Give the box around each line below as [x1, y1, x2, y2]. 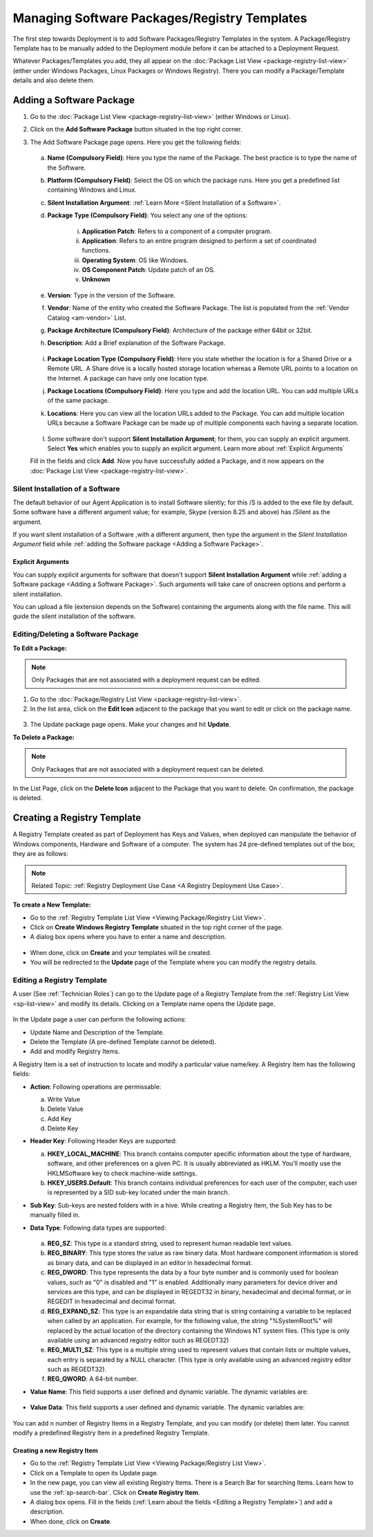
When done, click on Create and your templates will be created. [30, 948, 212, 956]
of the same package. [47, 397, 110, 405]
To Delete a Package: [12, 733, 75, 741]
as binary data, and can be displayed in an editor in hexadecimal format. [47, 1258, 253, 1266]
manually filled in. [30, 1211, 80, 1219]
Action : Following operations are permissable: [30, 1082, 162, 1091]
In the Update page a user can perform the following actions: [12, 1015, 186, 1024]
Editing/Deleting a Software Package [12, 630, 139, 639]
